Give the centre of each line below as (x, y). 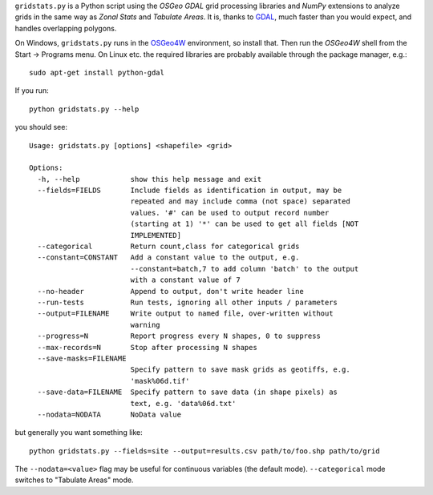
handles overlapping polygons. (66, 28)
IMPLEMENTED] (156, 235)
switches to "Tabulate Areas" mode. (74, 480)
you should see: (41, 127)
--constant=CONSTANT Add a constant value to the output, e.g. (168, 258)
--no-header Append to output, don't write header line (170, 291)
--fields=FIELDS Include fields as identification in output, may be (190, 191)
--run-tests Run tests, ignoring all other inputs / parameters (188, 302)
